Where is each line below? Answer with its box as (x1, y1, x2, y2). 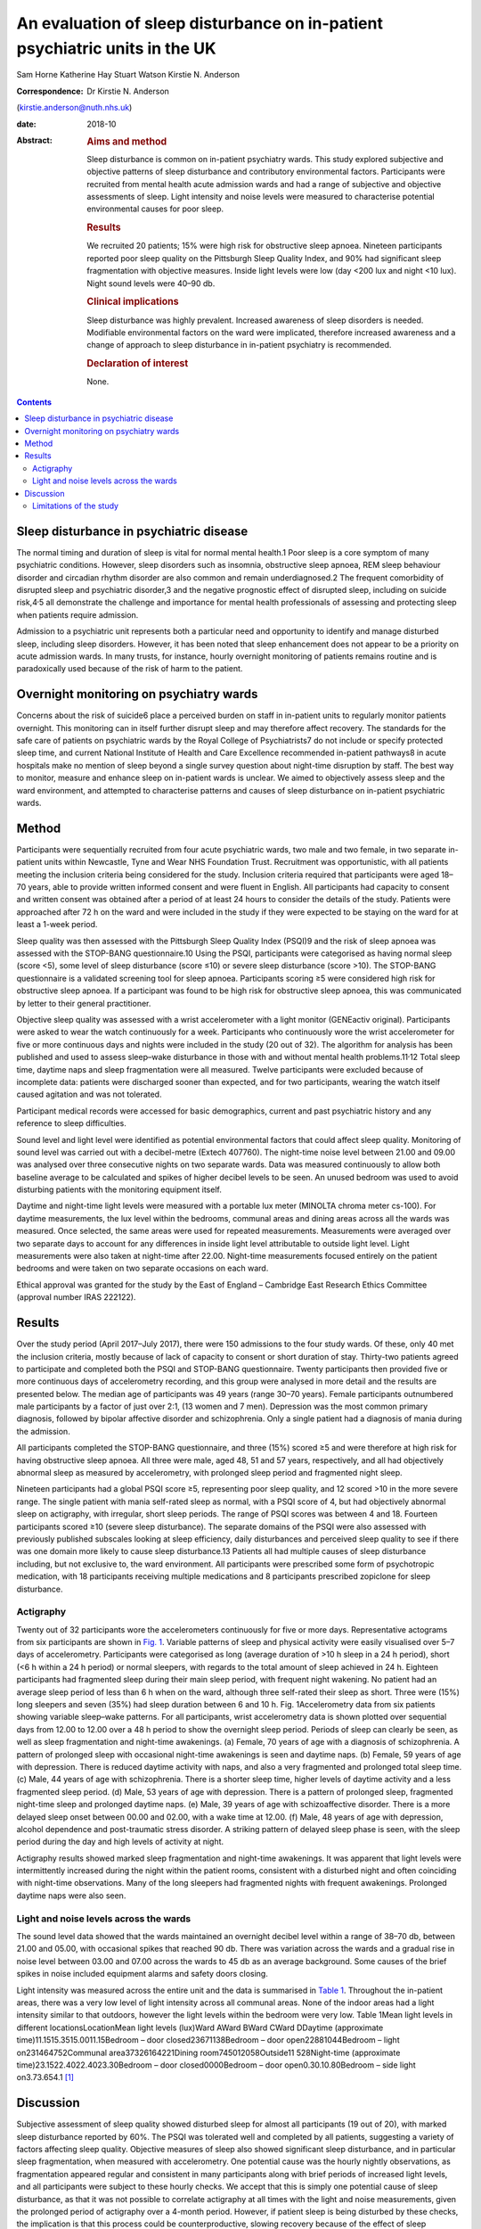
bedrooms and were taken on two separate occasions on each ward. (16, 1263, 269, 1274)
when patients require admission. (16, 609, 139, 620)
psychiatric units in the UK (16, 38, 217, 58)
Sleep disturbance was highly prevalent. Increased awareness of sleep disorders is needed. (86, 315, 424, 325)
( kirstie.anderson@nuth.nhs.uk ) (16, 103, 133, 113)
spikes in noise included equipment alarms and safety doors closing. (16, 1969, 269, 1979)
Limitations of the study (32, 500, 119, 511)
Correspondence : (16, 86, 84, 96)
